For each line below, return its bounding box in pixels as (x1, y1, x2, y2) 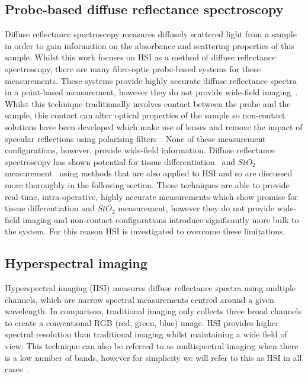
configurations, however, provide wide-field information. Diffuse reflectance (5, 144, 275, 156)
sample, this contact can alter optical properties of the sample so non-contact (5, 109, 285, 121)
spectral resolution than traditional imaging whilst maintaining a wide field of (5, 328, 287, 340)
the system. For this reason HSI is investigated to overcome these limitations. (5, 225, 285, 237)
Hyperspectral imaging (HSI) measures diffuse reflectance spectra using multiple (5, 282, 296, 294)
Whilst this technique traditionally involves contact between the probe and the (5, 97, 291, 109)
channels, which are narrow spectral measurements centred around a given (5, 293, 274, 305)
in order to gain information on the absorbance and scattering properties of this (5, 39, 294, 51)
